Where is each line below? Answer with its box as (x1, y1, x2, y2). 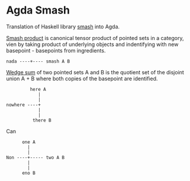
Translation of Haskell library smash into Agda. (6, 23, 120, 30)
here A (30, 86, 46, 92)
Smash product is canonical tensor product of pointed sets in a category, (6, 34, 185, 41)
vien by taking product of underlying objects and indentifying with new (6, 41, 179, 48)
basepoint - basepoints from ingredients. (6, 47, 106, 54)
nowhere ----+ (6, 101, 41, 108)
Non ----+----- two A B (6, 154, 65, 160)
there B (32, 117, 51, 123)
